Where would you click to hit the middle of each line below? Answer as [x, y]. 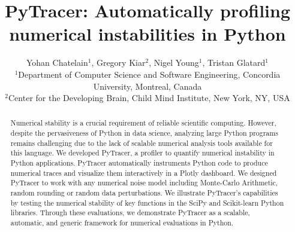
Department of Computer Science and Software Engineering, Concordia [149, 74]
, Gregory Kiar [118, 62]
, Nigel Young [174, 62]
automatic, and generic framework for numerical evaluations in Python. [122, 223]
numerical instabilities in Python [147, 34]
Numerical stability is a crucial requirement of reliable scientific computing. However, [143, 123]
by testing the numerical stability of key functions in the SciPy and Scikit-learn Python [147, 202]
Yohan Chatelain [57, 62]
